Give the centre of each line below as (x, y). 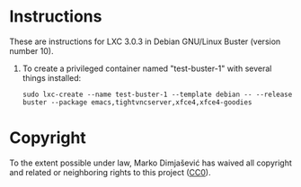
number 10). (31, 50)
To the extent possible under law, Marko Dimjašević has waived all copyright (150, 163)
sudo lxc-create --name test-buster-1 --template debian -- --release (157, 94)
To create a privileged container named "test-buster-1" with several (147, 68)
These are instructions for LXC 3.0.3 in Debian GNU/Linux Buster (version (145, 41)
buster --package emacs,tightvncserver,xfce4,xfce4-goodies (137, 102)
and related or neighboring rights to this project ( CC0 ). (110, 172)
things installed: (52, 77)
